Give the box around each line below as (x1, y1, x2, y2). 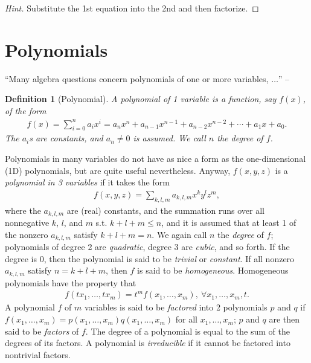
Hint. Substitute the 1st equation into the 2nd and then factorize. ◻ (5, 2, 259, 14)
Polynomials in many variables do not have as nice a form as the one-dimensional (5, 152, 306, 164)
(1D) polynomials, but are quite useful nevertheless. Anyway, (5, 164, 231, 176)
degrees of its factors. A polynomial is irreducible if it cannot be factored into (5, 336, 290, 349)
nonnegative (5, 216, 50, 229)
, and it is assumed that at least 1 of (161, 216, 297, 229)
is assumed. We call (133, 132, 206, 144)
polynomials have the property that (5, 276, 136, 289)
